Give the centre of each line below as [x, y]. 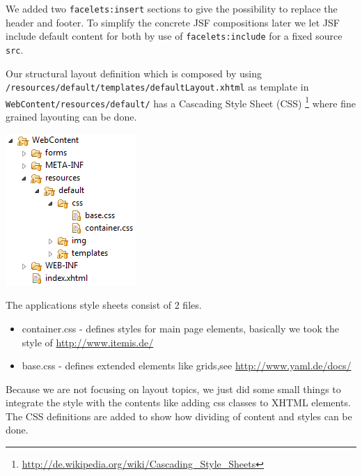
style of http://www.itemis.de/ [88, 342]
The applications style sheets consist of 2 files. [104, 305]
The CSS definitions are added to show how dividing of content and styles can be [179, 416]
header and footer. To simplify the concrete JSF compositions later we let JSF [173, 22]
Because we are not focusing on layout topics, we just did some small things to [173, 389]
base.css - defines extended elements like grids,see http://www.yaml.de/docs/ [187, 366]
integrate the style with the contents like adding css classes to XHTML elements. [178, 402]
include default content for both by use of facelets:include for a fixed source [174, 36]
